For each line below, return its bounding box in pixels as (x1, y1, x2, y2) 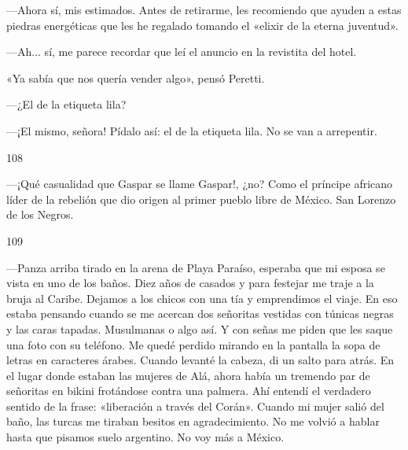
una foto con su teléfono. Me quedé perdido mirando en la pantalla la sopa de (6, 336, 380, 352)
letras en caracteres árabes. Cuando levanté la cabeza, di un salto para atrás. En (6, 352, 395, 368)
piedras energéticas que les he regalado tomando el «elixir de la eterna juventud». (6, 17, 399, 33)
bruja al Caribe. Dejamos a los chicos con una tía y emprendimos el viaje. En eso (6, 290, 398, 306)
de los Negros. (6, 206, 74, 223)
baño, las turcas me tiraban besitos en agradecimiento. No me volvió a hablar (6, 413, 380, 430)
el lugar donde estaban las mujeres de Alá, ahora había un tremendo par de (6, 367, 370, 383)
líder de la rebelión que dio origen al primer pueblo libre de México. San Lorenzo (6, 190, 396, 207)
